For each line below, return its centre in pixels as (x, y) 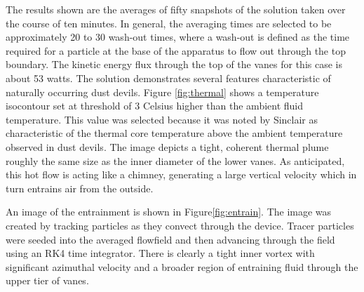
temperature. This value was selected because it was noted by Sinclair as (162, 119)
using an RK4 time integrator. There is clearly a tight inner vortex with (160, 253)
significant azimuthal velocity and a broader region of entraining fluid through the (182, 266)
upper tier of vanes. (47, 280)
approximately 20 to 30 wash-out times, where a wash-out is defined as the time (178, 37)
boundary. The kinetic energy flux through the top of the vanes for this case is (174, 64)
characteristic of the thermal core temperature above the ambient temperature (174, 133)
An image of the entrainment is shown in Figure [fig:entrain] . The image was (169, 212)
